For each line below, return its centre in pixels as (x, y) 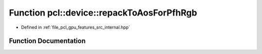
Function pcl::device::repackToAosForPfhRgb (103, 13)
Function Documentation (47, 41)
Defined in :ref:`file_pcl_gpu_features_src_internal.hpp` (76, 27)
